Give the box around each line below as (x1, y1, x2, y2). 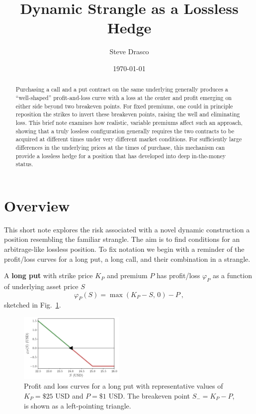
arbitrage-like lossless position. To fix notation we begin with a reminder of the (4, 243, 245, 254)
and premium (106, 270, 148, 281)
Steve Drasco (109, 46, 149, 57)
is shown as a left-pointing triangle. (24, 400, 131, 411)
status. (15, 160, 33, 168)
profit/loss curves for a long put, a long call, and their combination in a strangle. (4, 253, 251, 264)
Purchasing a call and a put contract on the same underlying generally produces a (15, 85, 228, 94)
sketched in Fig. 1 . (4, 300, 61, 310)
